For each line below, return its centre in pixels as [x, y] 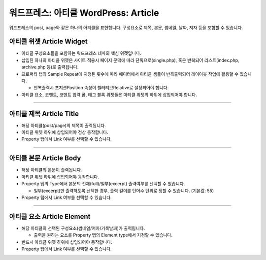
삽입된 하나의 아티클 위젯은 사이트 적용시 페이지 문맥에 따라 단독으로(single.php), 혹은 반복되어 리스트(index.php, [130, 60]
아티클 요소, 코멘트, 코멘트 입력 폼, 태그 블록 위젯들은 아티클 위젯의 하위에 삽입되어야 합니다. [109, 95]
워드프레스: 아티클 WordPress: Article [84, 13]
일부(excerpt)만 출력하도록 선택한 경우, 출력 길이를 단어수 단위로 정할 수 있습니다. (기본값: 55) [124, 191]
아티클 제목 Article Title [44, 114]
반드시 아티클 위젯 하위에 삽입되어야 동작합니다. [67, 242]
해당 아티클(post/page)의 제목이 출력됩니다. [64, 125]
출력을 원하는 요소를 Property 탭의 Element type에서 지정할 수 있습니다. [103, 235]
